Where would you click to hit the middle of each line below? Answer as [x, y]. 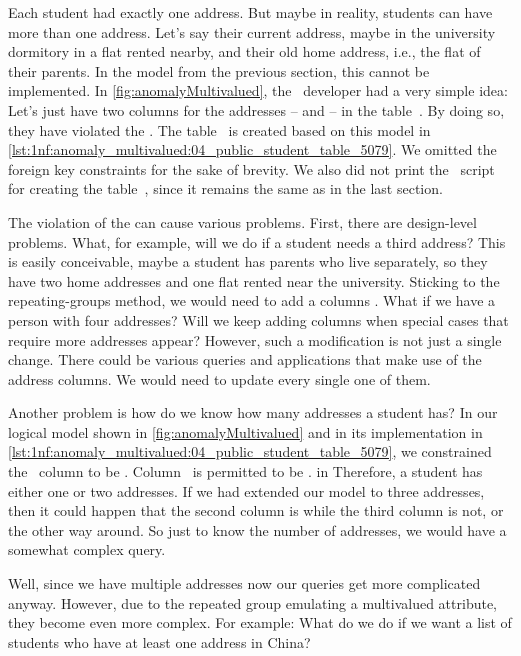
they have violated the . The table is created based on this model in [219, 129]
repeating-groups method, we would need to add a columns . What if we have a [252, 300]
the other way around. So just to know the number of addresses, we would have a [257, 529]
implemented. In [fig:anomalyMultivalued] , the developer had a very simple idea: [258, 90]
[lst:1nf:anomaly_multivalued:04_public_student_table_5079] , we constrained [250, 451]
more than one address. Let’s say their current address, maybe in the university [252, 31]
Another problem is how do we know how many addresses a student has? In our [253, 412]
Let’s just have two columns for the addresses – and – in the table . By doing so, [256, 109]
